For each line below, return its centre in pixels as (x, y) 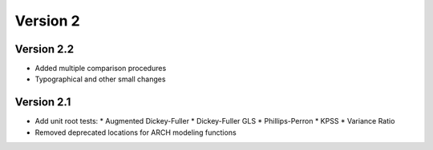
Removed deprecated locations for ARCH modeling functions (136, 132)
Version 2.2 (45, 49)
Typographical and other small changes (100, 79)
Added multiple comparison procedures (101, 69)
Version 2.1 (43, 103)
